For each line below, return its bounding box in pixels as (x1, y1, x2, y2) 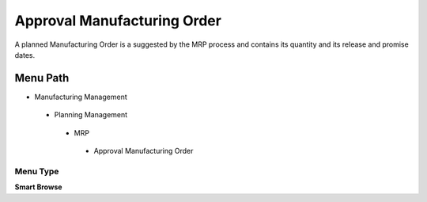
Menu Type (14, 166, 59, 177)
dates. (14, 50, 36, 59)
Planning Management (54, 110, 128, 120)
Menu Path (14, 71, 70, 85)
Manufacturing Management (34, 92, 127, 101)
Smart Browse (14, 182, 62, 192)
